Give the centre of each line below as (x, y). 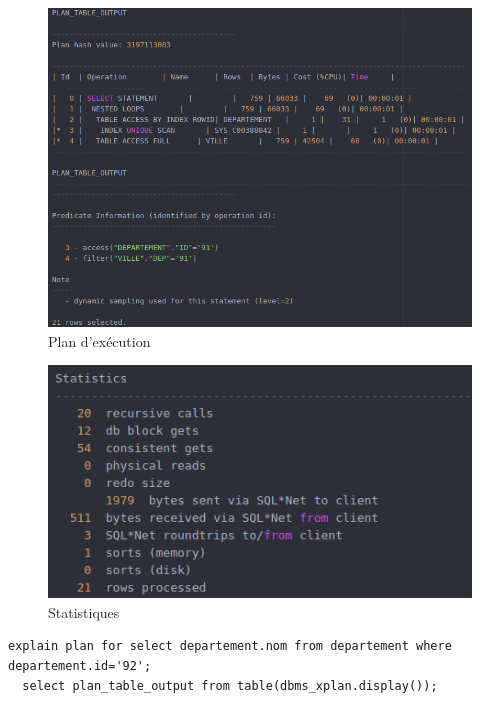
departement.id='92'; (80, 666)
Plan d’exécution (99, 340)
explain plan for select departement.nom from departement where (230, 646)
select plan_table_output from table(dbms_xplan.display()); (230, 685)
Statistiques (84, 611)
